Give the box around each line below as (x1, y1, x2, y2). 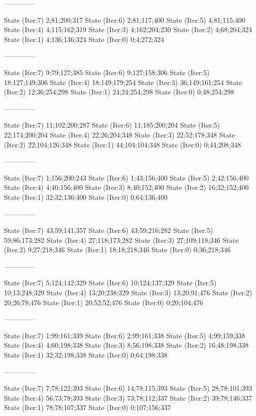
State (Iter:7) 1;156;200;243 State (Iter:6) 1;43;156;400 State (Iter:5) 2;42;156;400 (4, 172, 249, 183)
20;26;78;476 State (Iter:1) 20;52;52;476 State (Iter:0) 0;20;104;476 (4, 297, 203, 307)
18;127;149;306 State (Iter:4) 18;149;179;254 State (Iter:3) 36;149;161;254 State (4, 77, 242, 87)
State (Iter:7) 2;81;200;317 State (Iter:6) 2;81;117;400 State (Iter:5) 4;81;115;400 (4, 14, 246, 25)
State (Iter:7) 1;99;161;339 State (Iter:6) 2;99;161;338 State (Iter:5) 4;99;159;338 (4, 330, 246, 340)
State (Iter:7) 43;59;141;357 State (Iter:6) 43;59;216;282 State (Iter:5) (4, 225, 213, 235)
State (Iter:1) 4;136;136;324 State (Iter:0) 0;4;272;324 (4, 34, 164, 44)
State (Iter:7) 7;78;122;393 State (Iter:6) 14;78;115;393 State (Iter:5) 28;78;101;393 (4, 383, 253, 393)
